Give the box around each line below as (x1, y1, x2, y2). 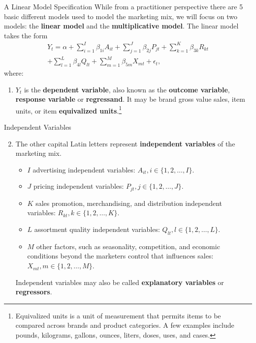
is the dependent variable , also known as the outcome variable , (24, 84, 230, 94)
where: (4, 68, 24, 78)
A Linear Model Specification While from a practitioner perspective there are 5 (4, 1, 243, 11)
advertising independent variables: (32, 164, 135, 174)
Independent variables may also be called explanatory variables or (15, 277, 224, 287)
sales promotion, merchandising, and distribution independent (35, 198, 223, 208)
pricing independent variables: (33, 181, 124, 191)
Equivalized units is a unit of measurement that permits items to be (15, 310, 221, 320)
